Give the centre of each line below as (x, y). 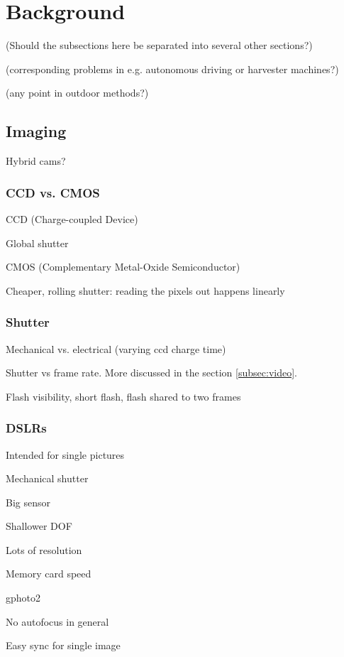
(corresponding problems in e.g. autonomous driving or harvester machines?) (172, 69)
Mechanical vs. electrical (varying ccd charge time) (116, 348)
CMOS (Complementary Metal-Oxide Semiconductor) (123, 267)
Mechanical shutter (47, 478)
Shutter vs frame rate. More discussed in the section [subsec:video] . (151, 373)
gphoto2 (23, 598)
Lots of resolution (44, 549)
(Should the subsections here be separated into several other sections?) (159, 45)
